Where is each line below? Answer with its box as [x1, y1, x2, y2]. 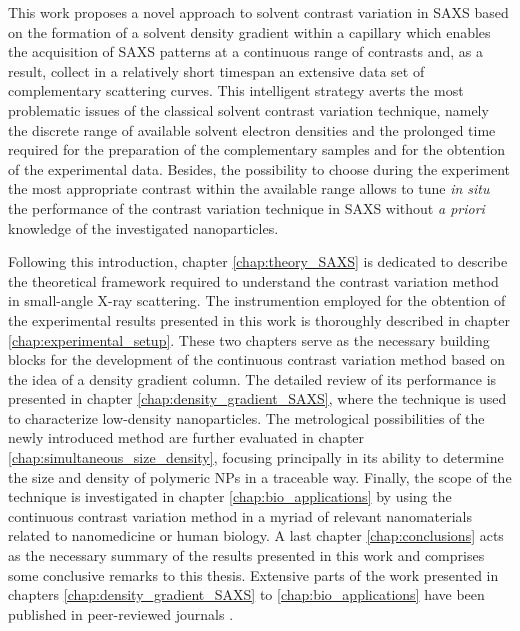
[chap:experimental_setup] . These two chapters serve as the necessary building [8, 329, 490, 350]
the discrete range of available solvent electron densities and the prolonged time [8, 119, 496, 140]
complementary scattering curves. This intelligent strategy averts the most [8, 80, 464, 101]
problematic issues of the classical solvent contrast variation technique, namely [8, 99, 489, 120]
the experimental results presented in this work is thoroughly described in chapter [8, 309, 511, 330]
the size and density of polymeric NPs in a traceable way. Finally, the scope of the [8, 466, 512, 487]
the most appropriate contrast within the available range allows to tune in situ [8, 178, 490, 199]
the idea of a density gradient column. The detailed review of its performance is [8, 368, 497, 389]
